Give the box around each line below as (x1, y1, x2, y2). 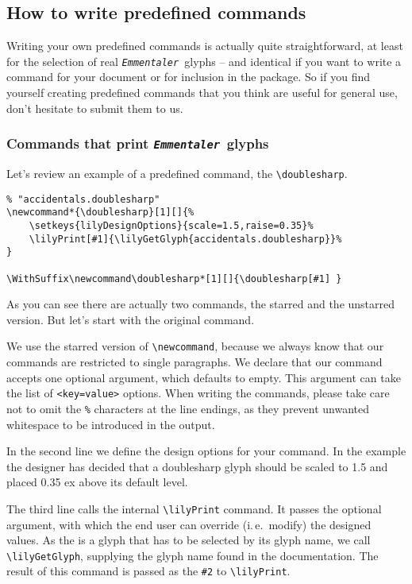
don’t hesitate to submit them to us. (6, 99, 183, 116)
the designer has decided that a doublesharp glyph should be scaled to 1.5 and (6, 458, 388, 474)
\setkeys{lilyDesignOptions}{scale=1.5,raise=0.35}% (29, 219, 314, 231)
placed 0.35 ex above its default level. (6, 474, 188, 490)
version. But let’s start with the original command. (6, 311, 255, 327)
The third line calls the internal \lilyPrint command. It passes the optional (6, 500, 382, 516)
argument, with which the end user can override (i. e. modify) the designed (6, 516, 372, 532)
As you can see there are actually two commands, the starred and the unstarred (6, 296, 395, 312)
